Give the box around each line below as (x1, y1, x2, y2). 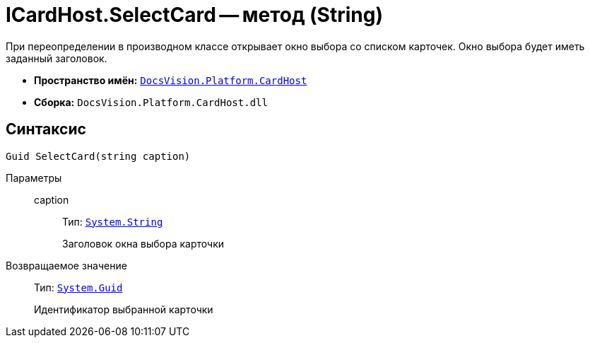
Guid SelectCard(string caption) (6, 150, 191, 162)
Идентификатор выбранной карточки (34, 303, 213, 315)
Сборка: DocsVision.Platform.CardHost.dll (34, 95, 268, 108)
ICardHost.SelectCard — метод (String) (6, 3, 383, 27)
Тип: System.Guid (34, 281, 123, 293)
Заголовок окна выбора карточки (62, 237, 225, 250)
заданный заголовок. (6, 52, 107, 64)
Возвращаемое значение (6, 259, 127, 272)
